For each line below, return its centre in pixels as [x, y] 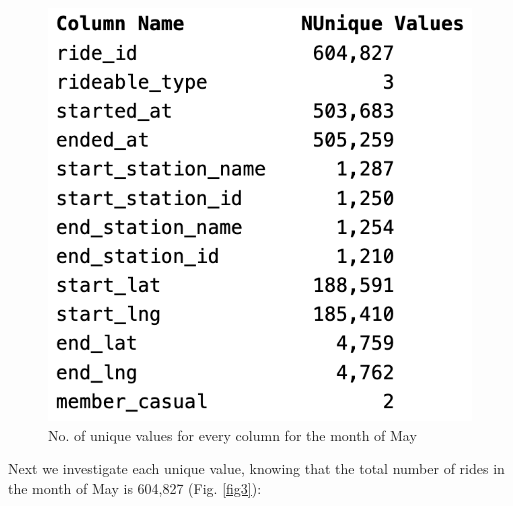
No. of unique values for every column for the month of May [232, 434]
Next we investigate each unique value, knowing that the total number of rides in [256, 468]
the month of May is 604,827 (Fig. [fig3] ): [135, 488]
